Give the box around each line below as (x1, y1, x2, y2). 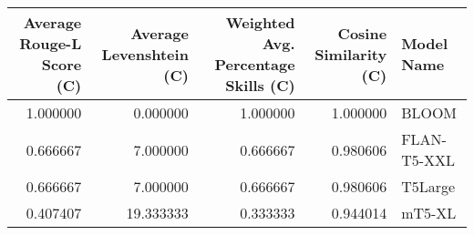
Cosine (337, 22, 387, 44)
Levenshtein (101, 43, 189, 65)
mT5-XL (401, 202, 457, 223)
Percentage (214, 54, 295, 75)
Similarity (314, 43, 387, 65)
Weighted (225, 12, 295, 33)
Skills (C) (225, 75, 295, 96)
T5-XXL (401, 149, 456, 170)
